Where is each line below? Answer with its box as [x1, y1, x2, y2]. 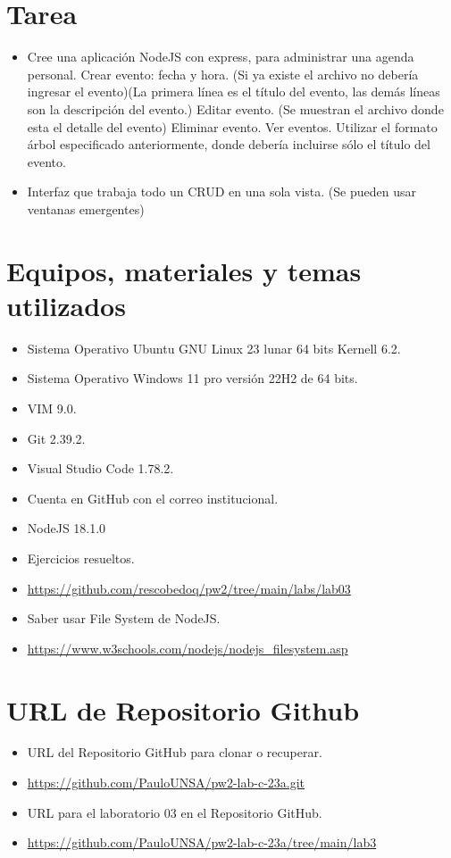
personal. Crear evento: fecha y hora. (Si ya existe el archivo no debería [27, 64, 419, 83]
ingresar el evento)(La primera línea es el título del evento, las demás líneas [27, 82, 440, 101]
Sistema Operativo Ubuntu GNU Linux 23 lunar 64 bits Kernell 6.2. [27, 338, 401, 357]
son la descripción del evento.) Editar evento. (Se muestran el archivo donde [27, 99, 444, 118]
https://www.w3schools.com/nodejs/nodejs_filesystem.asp [27, 638, 348, 657]
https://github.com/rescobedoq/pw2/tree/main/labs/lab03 [27, 579, 351, 597]
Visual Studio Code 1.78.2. [27, 459, 174, 478]
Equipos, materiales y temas [6, 252, 362, 288]
